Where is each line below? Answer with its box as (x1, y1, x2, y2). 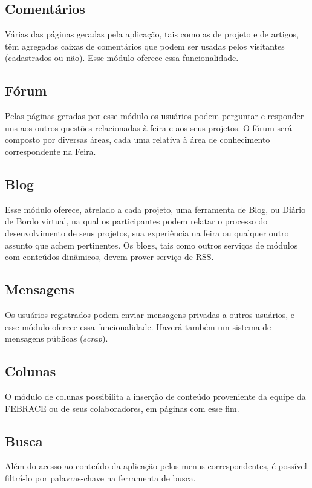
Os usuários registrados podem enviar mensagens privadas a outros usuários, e (5, 308, 295, 320)
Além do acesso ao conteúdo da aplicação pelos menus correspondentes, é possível (5, 460, 307, 472)
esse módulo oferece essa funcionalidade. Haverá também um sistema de (5, 320, 271, 333)
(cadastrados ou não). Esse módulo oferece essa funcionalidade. (5, 51, 239, 64)
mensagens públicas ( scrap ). (5, 332, 108, 345)
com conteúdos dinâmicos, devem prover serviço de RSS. (5, 250, 214, 263)
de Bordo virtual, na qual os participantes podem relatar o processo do (5, 215, 268, 227)
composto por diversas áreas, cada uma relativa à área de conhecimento (5, 133, 270, 146)
